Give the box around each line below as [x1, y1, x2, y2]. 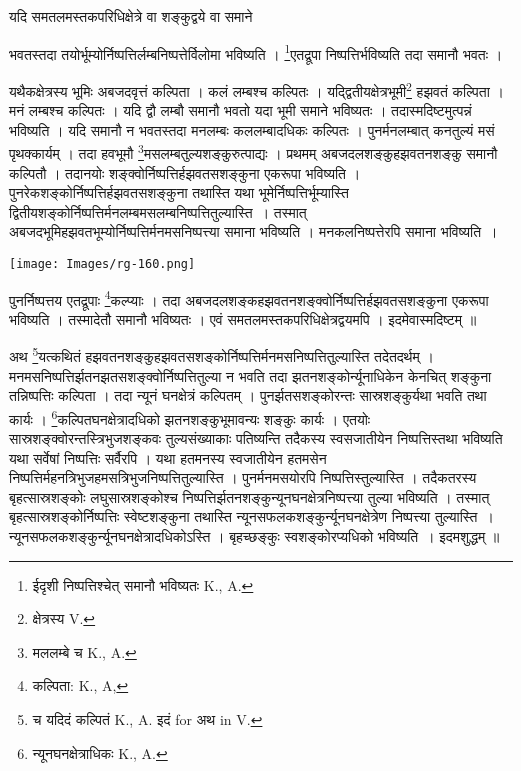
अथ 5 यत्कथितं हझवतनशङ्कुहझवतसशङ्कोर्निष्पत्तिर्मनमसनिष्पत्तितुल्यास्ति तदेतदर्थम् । [9, 343, 434, 367]
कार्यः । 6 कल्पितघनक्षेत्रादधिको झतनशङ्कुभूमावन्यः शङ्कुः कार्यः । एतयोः [9, 405, 371, 429]
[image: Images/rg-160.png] [9, 256, 196, 271]
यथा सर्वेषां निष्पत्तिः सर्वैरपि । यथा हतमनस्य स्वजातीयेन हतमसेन [9, 447, 327, 468]
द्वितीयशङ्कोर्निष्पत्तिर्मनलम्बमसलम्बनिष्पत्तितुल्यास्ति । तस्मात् [9, 201, 307, 222]
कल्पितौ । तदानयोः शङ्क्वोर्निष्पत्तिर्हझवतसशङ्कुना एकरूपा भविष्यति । [9, 162, 361, 183]
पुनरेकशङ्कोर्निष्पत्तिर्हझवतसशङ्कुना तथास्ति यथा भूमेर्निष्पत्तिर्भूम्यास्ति [9, 182, 349, 203]
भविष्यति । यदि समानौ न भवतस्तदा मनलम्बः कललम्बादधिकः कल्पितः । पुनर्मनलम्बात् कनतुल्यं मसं [9, 119, 495, 140]
